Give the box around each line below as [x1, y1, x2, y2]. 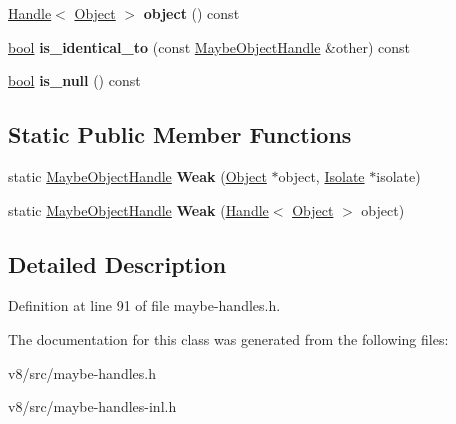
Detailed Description [8, 248, 227, 279]
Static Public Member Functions [8, 119, 352, 150]
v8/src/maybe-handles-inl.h [8, 396, 177, 417]
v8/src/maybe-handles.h [8, 362, 156, 383]
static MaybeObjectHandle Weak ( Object [8, 165, 267, 186]
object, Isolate [278, 165, 365, 186]
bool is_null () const [8, 70, 141, 91]
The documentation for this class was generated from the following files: [8, 328, 449, 349]
